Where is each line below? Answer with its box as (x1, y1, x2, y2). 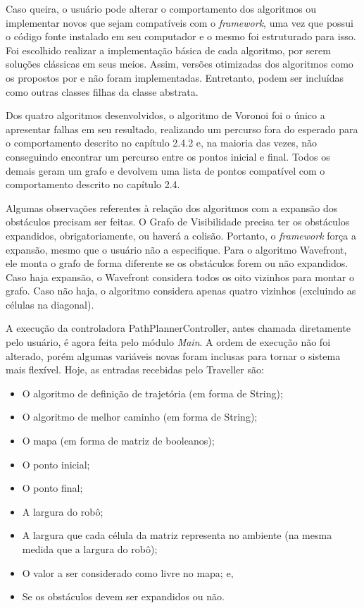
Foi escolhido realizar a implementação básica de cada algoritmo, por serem (6, 42, 331, 57)
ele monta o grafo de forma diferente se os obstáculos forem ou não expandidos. (6, 256, 349, 271)
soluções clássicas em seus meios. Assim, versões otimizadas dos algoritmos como (6, 56, 353, 71)
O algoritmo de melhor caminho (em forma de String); (22, 409, 258, 424)
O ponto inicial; (22, 457, 90, 471)
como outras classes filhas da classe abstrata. (6, 84, 199, 99)
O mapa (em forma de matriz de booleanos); (22, 433, 215, 448)
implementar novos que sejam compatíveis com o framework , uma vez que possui (6, 15, 353, 30)
